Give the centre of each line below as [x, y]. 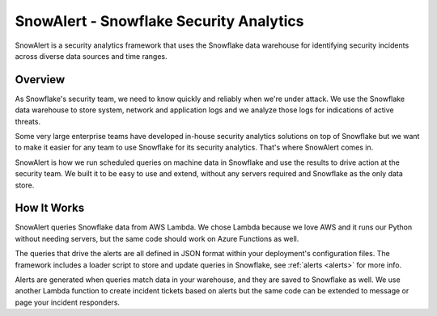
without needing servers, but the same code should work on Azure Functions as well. [157, 238]
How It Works [50, 208]
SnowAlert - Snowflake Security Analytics [159, 21]
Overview [40, 80]
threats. [28, 121]
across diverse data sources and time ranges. [91, 56]
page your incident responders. [68, 302]
